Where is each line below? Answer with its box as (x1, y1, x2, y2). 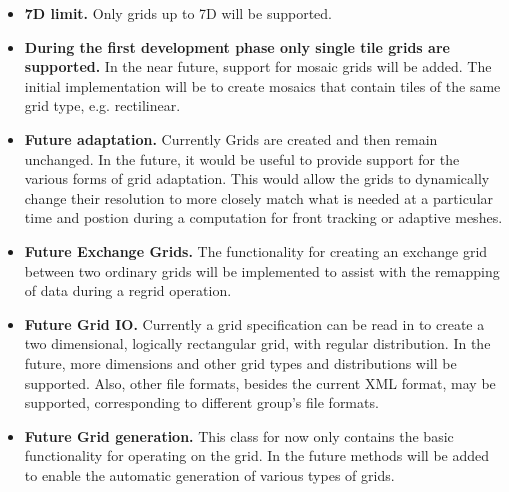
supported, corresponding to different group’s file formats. (24, 392, 379, 413)
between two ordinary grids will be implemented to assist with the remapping (24, 260, 500, 281)
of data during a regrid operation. (24, 280, 232, 301)
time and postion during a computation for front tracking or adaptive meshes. (24, 207, 503, 228)
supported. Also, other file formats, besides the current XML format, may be (24, 372, 496, 393)
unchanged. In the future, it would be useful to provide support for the (24, 148, 460, 169)
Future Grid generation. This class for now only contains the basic (24, 425, 454, 446)
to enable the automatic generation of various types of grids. (24, 464, 395, 485)
